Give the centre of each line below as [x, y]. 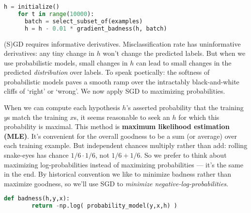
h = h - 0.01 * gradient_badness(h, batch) [96, 28]
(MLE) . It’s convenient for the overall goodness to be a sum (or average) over [120, 136]
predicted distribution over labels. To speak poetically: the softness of [107, 72]
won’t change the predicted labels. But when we [174, 53]
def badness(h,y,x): [37, 199]
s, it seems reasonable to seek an [122, 117]
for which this [199, 117]
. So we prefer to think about [183, 155]
